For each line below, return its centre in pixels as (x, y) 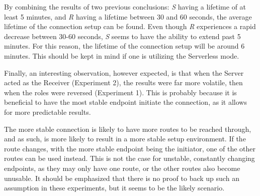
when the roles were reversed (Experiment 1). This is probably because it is (120, 92)
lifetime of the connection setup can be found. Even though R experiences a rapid (130, 26)
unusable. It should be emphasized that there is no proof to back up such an (122, 178)
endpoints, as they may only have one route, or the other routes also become (122, 168)
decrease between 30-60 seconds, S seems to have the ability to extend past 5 (122, 36)
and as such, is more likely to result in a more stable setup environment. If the (125, 139)
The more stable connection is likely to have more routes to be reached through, (128, 129)
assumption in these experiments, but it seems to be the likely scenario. (114, 188)
